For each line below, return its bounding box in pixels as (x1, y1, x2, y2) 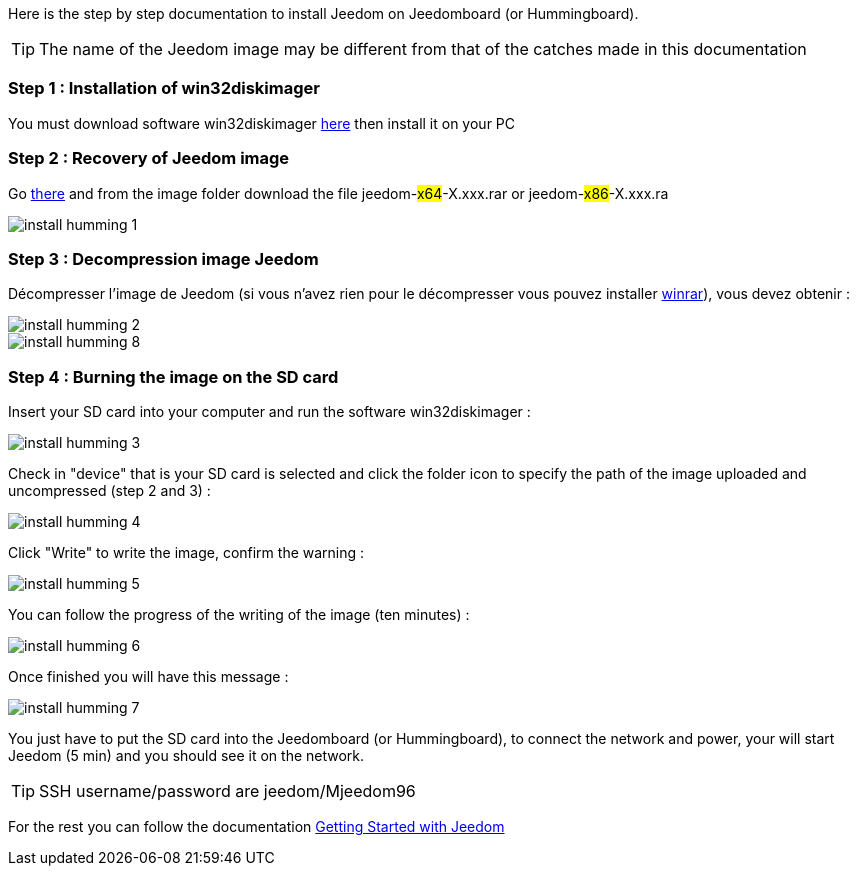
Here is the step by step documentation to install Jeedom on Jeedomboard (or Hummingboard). (8, 5, 639, 22)
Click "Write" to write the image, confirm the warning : (8, 544, 365, 561)
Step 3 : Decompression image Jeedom (8, 248, 319, 269)
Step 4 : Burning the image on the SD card (8, 366, 339, 387)
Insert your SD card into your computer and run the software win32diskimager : (8, 403, 531, 420)
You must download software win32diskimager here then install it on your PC (8, 114, 516, 132)
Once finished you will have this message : (8, 668, 289, 685)
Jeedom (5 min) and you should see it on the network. (8, 747, 365, 764)
